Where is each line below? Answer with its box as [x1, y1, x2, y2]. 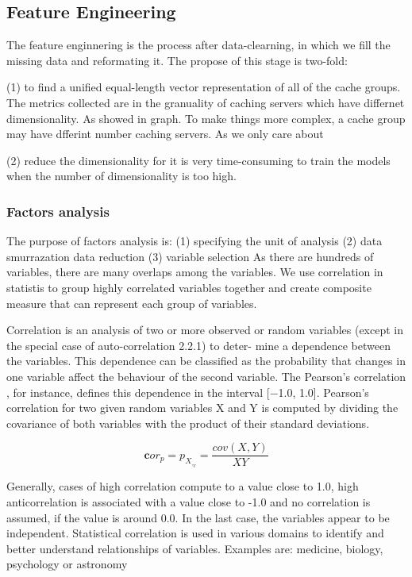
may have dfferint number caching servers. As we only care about [6, 125, 324, 142]
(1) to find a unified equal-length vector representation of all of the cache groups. [6, 79, 401, 95]
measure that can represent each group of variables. [6, 294, 257, 311]
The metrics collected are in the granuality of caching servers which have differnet [6, 94, 405, 110]
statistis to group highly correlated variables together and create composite [6, 279, 372, 295]
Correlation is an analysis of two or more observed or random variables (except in [6, 321, 404, 338]
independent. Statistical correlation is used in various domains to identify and [6, 525, 384, 541]
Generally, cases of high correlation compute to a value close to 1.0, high [6, 478, 359, 494]
